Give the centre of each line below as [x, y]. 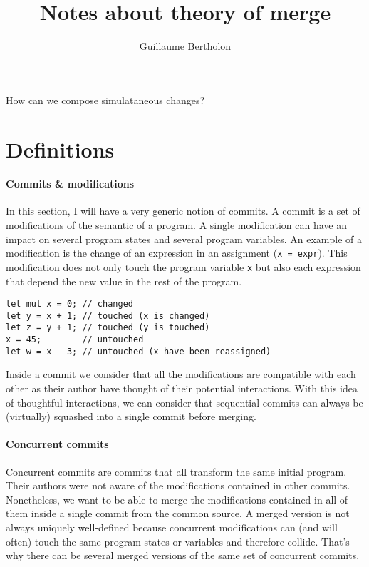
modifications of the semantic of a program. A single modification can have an [177, 225]
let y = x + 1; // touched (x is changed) [108, 316]
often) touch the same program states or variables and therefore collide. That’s [178, 541]
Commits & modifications [70, 184]
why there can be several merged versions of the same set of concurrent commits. [183, 555]
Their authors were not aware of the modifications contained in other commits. [178, 485]
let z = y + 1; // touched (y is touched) [108, 328]
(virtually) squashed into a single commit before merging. [131, 416]
